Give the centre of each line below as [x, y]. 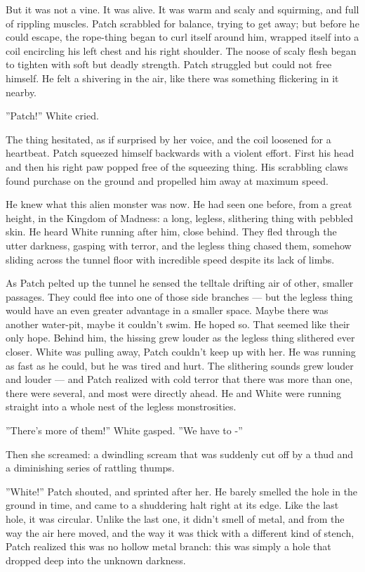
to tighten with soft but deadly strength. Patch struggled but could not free [169, 64]
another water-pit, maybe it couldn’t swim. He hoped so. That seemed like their [178, 324]
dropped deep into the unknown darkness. [96, 560]
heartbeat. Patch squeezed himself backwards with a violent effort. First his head [180, 153]
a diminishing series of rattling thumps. [90, 468]
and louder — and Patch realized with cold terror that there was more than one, [179, 379]
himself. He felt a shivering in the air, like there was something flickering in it [172, 78]
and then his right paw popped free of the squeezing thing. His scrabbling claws [177, 166]
